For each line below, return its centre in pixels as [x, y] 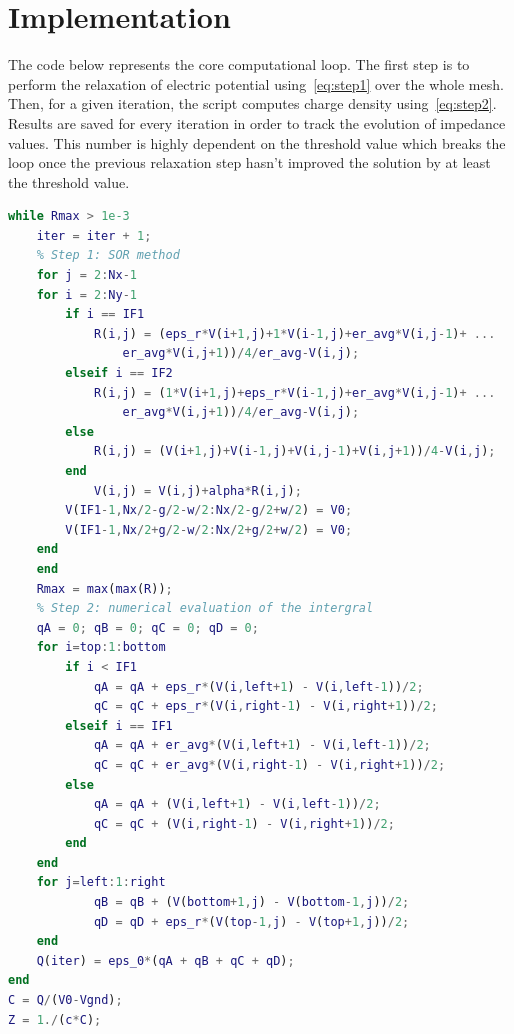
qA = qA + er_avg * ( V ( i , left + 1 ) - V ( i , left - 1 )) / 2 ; [262, 745]
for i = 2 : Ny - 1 [86, 294]
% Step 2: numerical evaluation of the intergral [205, 608]
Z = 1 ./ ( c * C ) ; [55, 1019]
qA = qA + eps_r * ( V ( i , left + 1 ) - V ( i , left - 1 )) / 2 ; [258, 686]
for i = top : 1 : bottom [101, 647]
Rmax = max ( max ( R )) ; [104, 588]
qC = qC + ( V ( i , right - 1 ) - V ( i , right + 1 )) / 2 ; [244, 823]
